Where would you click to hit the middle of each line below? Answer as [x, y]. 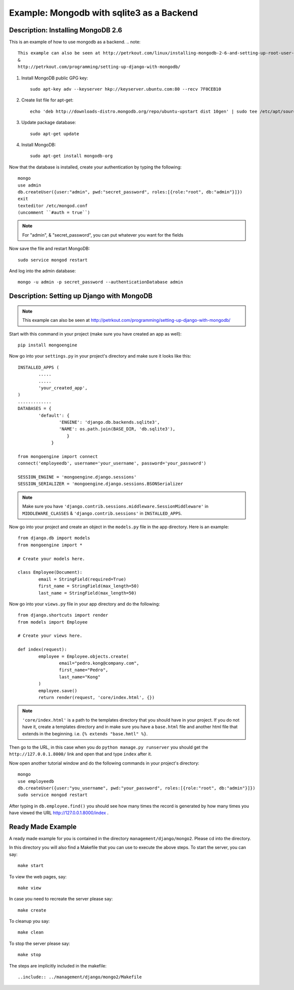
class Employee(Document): [50, 572]
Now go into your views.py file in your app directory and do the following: [85, 604]
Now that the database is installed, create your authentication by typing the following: [95, 167]
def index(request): [42, 650]
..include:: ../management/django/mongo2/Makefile [80, 977]
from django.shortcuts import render [63, 615]
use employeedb [36, 781]
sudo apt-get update [55, 134]
